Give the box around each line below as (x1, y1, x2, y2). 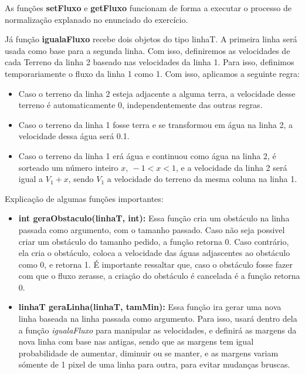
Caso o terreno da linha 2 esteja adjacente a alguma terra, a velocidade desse (18, 87, 296, 99)
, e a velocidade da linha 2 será (176, 161, 287, 173)
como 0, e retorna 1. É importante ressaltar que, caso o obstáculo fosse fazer (18, 258, 293, 270)
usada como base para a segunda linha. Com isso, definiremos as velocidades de (5, 44, 290, 56)
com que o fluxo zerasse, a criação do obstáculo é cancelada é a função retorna (18, 269, 300, 282)
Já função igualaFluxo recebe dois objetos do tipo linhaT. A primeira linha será (5, 33, 297, 45)
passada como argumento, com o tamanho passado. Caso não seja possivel (18, 223, 285, 235)
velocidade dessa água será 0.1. (18, 130, 130, 142)
